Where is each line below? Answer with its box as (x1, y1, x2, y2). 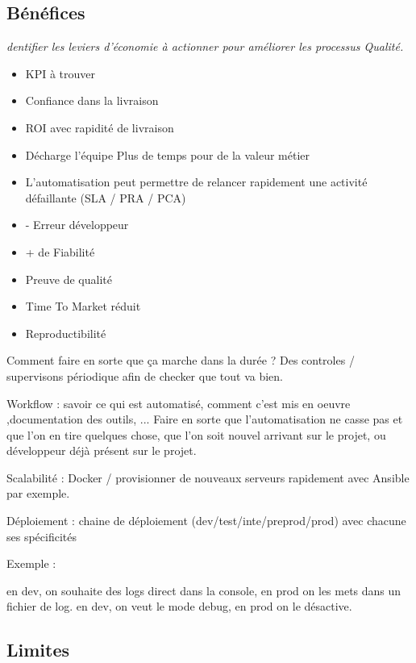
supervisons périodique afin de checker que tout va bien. (6, 367, 283, 384)
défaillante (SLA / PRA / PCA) (25, 189, 186, 206)
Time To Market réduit (25, 298, 141, 315)
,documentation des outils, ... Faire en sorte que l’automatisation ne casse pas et (6, 411, 403, 427)
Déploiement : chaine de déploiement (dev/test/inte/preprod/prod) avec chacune (6, 512, 406, 529)
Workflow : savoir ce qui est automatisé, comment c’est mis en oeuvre (6, 394, 351, 411)
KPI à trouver (25, 65, 96, 81)
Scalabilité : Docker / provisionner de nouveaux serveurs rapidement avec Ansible (6, 469, 410, 486)
